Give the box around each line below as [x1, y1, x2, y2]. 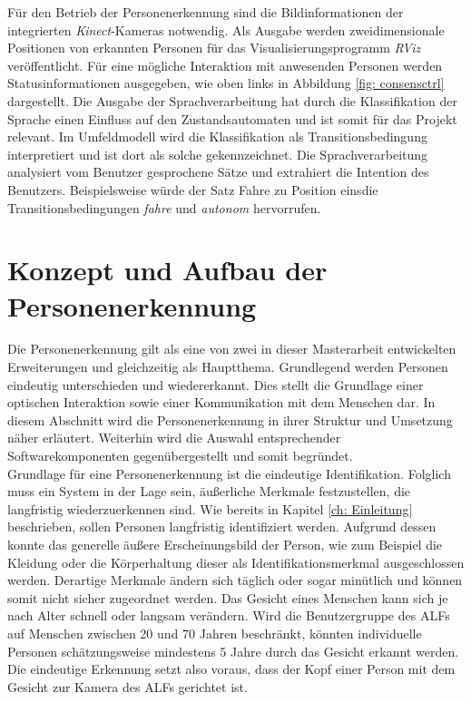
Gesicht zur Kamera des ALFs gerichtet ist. [7, 677, 248, 696]
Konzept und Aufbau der [7, 251, 328, 288]
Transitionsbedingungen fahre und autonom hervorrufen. [7, 198, 321, 217]
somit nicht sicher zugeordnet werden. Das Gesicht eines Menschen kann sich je [7, 588, 448, 607]
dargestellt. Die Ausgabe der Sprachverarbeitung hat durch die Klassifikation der [7, 91, 457, 110]
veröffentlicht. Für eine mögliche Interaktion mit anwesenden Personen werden [7, 55, 443, 74]
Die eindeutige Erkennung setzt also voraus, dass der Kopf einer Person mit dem [7, 659, 456, 678]
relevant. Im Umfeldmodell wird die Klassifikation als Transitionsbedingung [7, 127, 427, 146]
